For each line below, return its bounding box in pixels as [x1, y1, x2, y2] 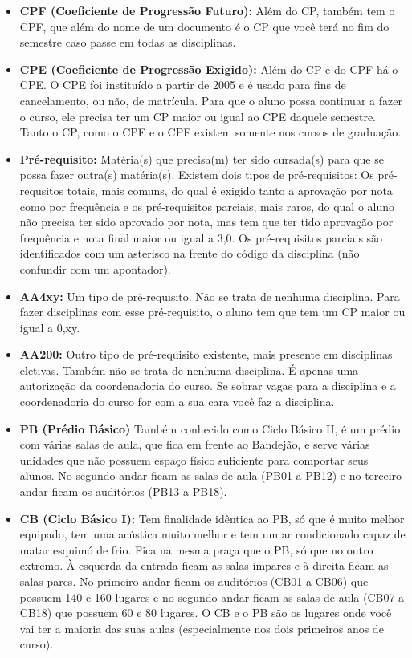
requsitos [19, 181, 64, 198]
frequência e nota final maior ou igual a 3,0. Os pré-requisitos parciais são [19, 229, 383, 246]
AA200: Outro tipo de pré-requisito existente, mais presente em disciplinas [19, 346, 393, 363]
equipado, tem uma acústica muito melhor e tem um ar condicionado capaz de [19, 526, 406, 542]
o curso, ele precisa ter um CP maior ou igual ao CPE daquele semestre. [19, 108, 376, 124]
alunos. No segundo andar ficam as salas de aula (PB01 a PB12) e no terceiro [19, 467, 402, 484]
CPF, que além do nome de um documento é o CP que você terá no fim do [19, 18, 390, 35]
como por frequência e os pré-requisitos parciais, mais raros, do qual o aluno [19, 197, 395, 214]
